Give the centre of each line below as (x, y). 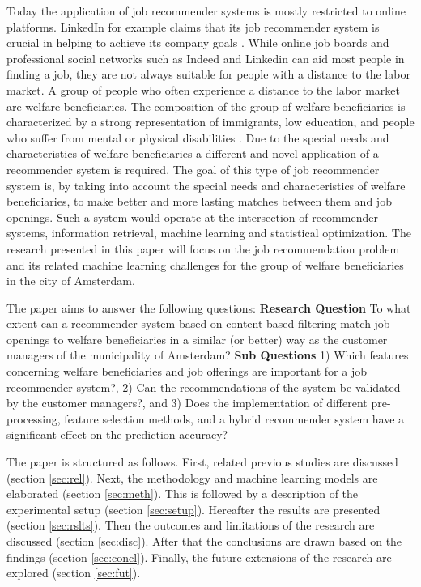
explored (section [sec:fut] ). (74, 573)
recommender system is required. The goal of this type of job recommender (193, 169)
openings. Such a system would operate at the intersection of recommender (192, 217)
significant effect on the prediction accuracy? (117, 434)
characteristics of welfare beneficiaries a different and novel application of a (193, 153)
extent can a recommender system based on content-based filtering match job (198, 323)
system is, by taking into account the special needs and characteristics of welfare (206, 185)
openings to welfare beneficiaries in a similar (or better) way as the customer (197, 339)
